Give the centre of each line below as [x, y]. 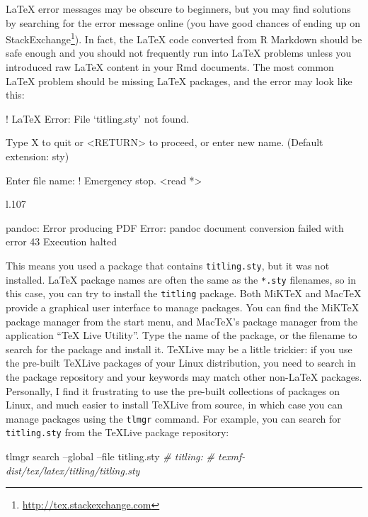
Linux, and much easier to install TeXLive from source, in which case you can [174, 405]
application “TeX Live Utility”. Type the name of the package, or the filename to [182, 335]
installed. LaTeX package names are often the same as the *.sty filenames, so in [181, 279]
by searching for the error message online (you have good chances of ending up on [183, 22]
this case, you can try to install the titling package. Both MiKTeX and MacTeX [184, 293]
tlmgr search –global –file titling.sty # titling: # [110, 456]
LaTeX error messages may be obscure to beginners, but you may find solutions [178, 9]
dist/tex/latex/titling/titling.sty [73, 470]
